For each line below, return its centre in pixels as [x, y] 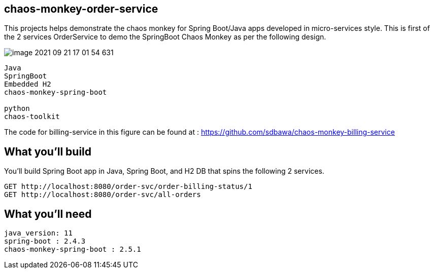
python [17, 109]
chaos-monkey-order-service [81, 9]
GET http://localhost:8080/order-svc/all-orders [103, 195]
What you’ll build [48, 151]
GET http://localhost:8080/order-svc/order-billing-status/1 [128, 187]
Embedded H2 [28, 84]
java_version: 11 [38, 233]
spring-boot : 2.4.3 [45, 241]
